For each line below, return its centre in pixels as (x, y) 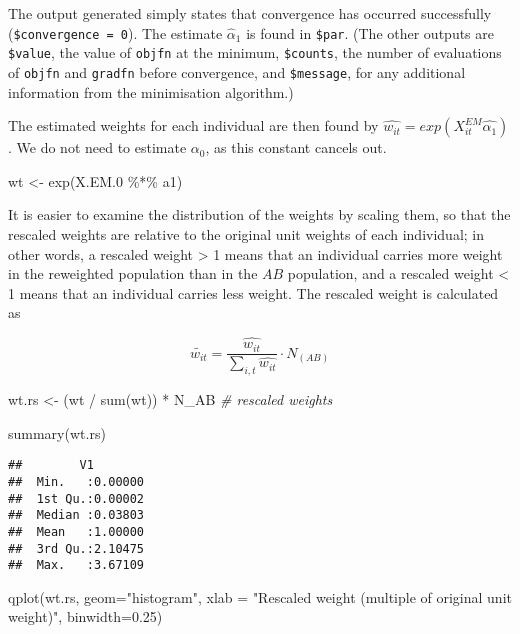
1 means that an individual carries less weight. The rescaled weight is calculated (253, 292)
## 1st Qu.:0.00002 (76, 498)
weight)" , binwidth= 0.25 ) (85, 616)
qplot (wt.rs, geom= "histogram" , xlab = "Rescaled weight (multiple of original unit (260, 596)
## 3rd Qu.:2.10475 (76, 548)
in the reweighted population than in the (133, 273)
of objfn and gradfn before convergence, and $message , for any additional (237, 71)
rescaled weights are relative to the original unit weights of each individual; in (246, 233)
